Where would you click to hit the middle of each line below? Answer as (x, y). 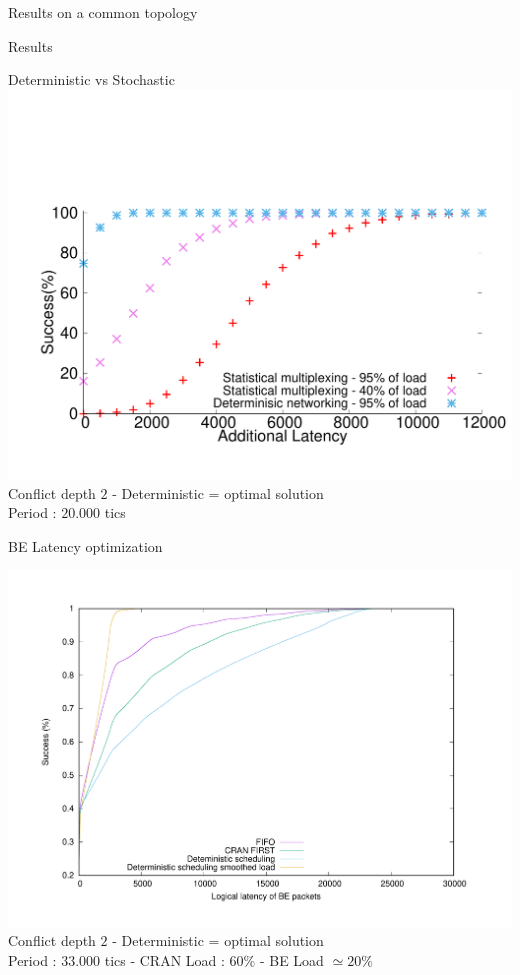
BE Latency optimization (85, 545)
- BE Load (291, 959)
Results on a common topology (103, 12)
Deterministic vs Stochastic (91, 79)
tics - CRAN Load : (164, 959)
